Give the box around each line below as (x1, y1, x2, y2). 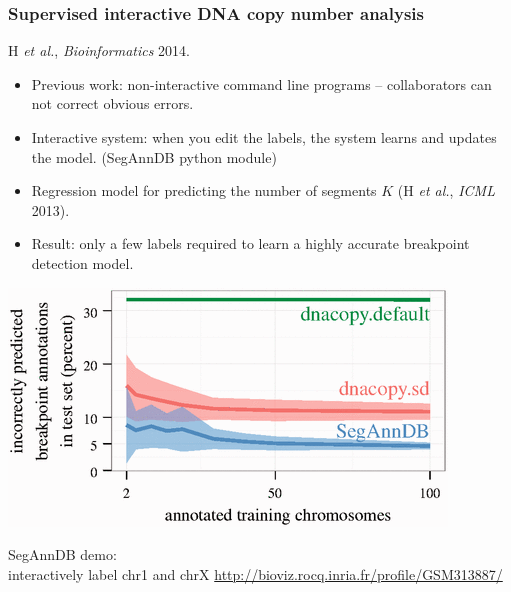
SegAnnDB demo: (8, 544, 117, 565)
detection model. (31, 252, 134, 273)
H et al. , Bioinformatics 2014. (8, 40, 190, 61)
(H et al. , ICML (397, 180, 495, 201)
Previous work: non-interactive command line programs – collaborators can (31, 73, 492, 94)
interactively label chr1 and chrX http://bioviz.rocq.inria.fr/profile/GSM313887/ (8, 563, 503, 584)
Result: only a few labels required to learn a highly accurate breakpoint (31, 233, 470, 254)
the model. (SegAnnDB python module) (31, 146, 277, 167)
